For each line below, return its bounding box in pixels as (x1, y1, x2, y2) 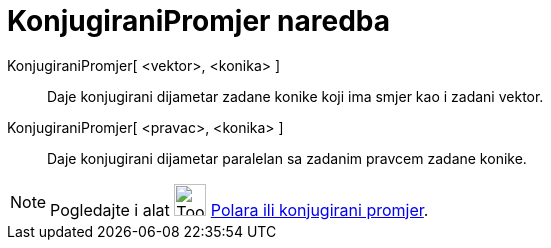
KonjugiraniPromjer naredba (7, 4, 391, 38)
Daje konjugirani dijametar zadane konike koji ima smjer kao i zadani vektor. (47, 87, 544, 105)
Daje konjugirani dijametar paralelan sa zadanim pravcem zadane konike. (47, 149, 527, 167)
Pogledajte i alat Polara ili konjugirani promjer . (50, 199, 429, 220)
